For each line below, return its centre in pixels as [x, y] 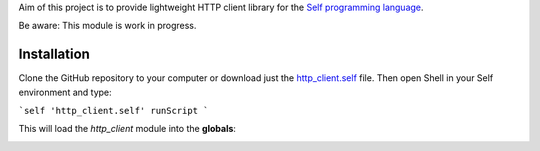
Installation [54, 54]
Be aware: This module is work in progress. [107, 26]
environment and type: [65, 92]
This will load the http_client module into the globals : [127, 129]
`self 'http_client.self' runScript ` [113, 111]
